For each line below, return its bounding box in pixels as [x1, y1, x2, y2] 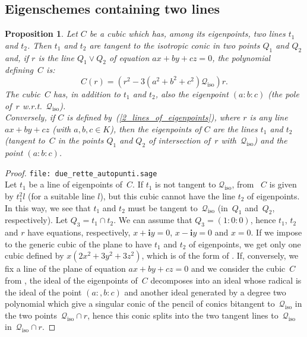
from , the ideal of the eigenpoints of [5, 274, 138, 286]
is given [269, 178, 297, 190]
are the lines [213, 122, 258, 135]
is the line [38, 51, 74, 63]
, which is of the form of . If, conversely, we [141, 249, 299, 262]
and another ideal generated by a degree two [124, 285, 286, 298]
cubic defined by [5, 249, 64, 262]
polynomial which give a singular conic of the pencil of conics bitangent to [5, 297, 275, 310]
